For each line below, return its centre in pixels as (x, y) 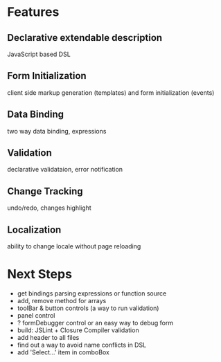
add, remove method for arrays (62, 301)
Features (33, 12)
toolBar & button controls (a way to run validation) (88, 308)
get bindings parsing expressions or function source (92, 293)
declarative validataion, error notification (65, 170)
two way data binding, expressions (57, 131)
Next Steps (40, 274)
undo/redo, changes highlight (49, 208)
